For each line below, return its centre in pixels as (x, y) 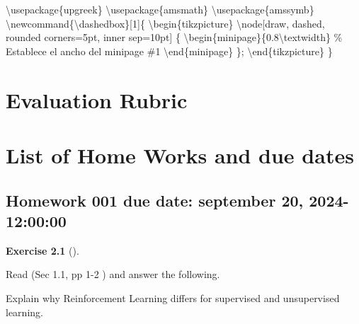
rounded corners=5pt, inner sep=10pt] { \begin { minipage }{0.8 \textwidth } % (174, 37)
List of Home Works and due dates (180, 155)
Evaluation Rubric (97, 99)
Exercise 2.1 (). (42, 250)
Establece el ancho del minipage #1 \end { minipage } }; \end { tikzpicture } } (169, 51)
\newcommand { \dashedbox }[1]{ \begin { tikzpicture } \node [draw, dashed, (165, 23)
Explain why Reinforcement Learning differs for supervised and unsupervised (173, 297)
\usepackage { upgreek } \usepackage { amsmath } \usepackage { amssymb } (160, 9)
